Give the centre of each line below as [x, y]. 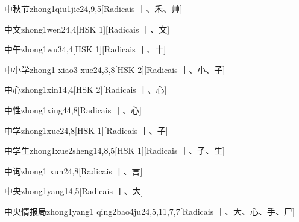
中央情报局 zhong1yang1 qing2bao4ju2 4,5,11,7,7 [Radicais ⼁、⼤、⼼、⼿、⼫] [149, 211]
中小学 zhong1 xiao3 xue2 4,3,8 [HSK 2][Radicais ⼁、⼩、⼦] [115, 69]
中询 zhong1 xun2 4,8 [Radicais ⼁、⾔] [74, 170]
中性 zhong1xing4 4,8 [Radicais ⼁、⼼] [73, 109]
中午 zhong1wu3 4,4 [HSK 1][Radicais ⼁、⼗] [85, 49]
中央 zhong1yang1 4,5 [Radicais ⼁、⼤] [74, 191]
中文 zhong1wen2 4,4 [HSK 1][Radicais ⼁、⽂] [87, 29]
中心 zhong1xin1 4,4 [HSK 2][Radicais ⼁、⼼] [86, 90]
